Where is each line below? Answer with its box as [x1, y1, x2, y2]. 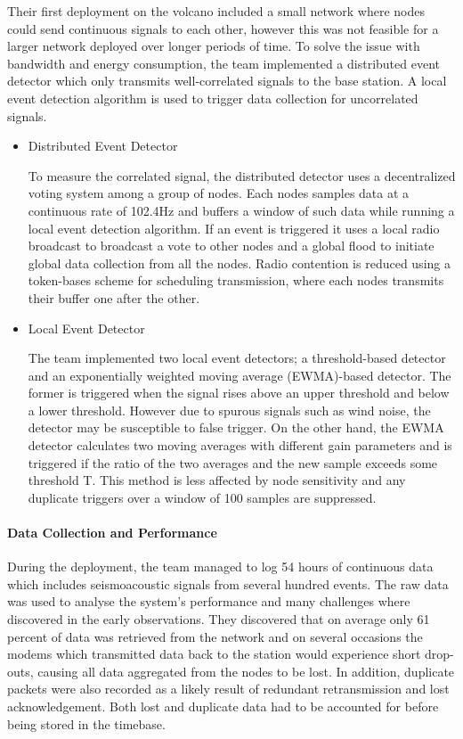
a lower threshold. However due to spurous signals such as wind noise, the [28, 400, 431, 419]
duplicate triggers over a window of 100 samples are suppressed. [28, 488, 377, 506]
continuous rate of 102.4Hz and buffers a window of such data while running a [28, 201, 455, 219]
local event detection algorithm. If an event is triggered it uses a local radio [28, 218, 440, 237]
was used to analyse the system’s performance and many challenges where [7, 592, 410, 611]
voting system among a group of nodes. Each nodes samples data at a [28, 184, 410, 202]
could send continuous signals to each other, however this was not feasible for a [7, 19, 439, 37]
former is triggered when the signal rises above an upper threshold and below [28, 383, 450, 402]
